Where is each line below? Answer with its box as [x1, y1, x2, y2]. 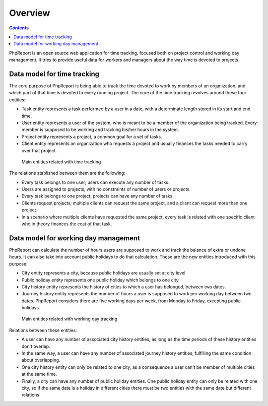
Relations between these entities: [9, 327, 77, 333]
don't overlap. [21, 343, 51, 349]
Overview [9, 7, 50, 18]
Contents [9, 25, 29, 31]
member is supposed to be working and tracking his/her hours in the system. [21, 127, 179, 133]
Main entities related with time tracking [21, 159, 101, 165]
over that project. [21, 147, 57, 153]
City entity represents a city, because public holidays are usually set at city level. [21, 270, 187, 276]
